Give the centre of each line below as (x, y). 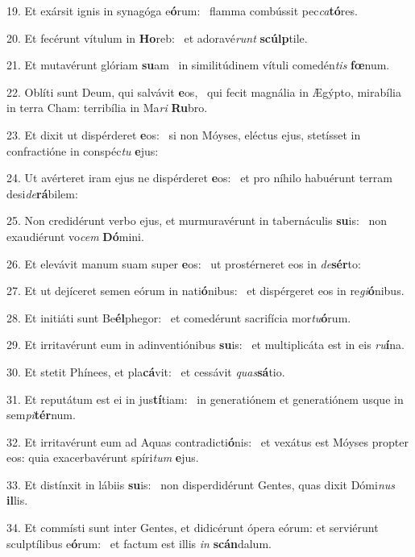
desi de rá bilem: (42, 193)
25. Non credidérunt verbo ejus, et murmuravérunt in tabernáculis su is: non (197, 220)
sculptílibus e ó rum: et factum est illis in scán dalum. (139, 543)
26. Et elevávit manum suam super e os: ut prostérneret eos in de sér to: (184, 263)
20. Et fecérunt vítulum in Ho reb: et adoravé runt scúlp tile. (157, 37)
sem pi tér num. (41, 415)
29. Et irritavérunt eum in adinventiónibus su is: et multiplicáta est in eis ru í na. (205, 345)
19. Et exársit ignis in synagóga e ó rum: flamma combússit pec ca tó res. (182, 10)
